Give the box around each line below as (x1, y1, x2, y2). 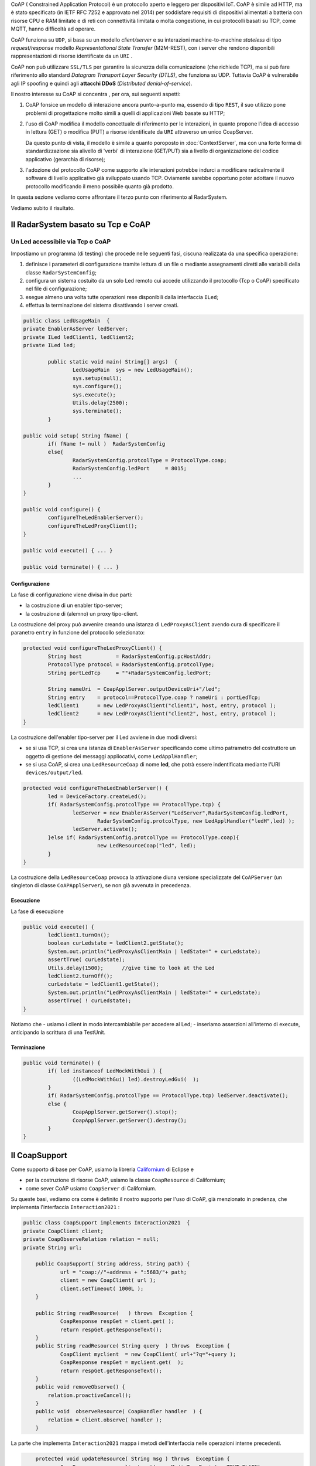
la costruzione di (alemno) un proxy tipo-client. (25, 610, 139, 617)
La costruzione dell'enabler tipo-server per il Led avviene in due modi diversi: (11, 734, 198, 741)
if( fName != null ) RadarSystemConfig (47, 440, 166, 447)
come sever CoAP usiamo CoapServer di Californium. (25, 1185, 157, 1192)
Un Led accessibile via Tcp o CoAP (11, 237, 111, 246)
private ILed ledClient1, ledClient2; (23, 334, 135, 340)
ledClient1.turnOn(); (47, 932, 110, 938)
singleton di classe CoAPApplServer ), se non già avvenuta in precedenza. (11, 882, 191, 889)
